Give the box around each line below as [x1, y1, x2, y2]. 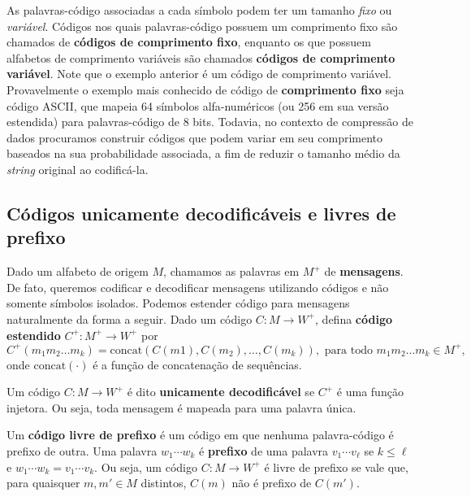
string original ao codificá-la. [6, 160, 149, 177]
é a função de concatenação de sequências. [93, 355, 302, 373]
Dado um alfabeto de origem [6, 263, 149, 280]
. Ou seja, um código [94, 458, 197, 475]
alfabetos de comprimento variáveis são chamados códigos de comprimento [6, 49, 395, 66]
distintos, [140, 474, 187, 491]
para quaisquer [6, 474, 80, 491]
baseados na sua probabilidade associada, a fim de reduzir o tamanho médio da [6, 145, 400, 162]
